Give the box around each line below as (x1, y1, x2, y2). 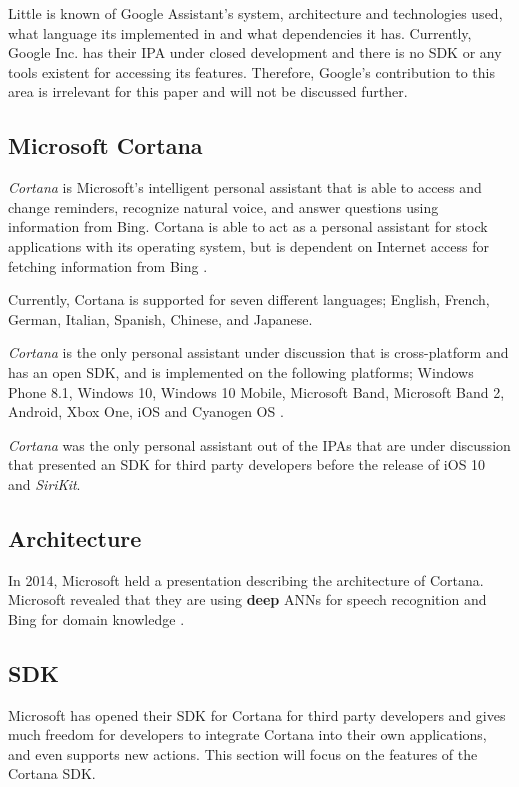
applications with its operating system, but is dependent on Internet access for (8, 235, 489, 256)
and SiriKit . (8, 473, 81, 494)
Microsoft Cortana (8, 130, 203, 161)
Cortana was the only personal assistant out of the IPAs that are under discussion (8, 434, 511, 455)
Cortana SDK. (8, 763, 96, 784)
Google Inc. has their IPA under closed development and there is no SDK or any (8, 42, 502, 63)
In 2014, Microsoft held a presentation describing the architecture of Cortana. (8, 569, 484, 590)
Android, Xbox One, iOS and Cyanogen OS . (8, 401, 284, 422)
